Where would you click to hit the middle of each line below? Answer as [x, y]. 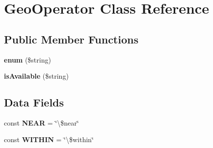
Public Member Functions [71, 39]
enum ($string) [27, 59]
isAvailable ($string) [36, 76]
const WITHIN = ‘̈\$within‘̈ [49, 139]
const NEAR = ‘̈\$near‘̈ [41, 122]
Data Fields [34, 102]
